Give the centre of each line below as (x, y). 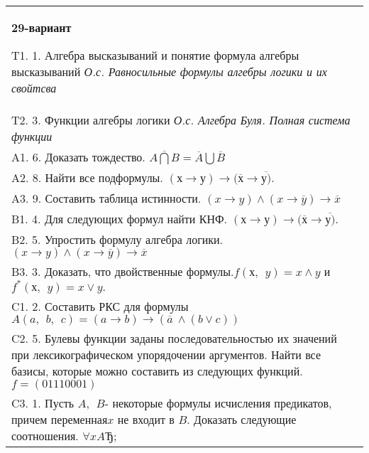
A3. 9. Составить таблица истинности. (106, 198)
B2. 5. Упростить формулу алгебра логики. (117, 239)
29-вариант (42, 27)
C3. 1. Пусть (43, 403)
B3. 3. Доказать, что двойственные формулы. (123, 271)
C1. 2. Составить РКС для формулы (100, 306)
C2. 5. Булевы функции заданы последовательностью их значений (174, 338)
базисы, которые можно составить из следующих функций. (157, 371)
